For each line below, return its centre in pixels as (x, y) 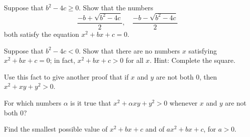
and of (155, 129)
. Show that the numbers (116, 7)
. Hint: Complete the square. (193, 60)
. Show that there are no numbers (129, 50)
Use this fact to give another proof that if (66, 76)
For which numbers (33, 102)
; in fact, (62, 60)
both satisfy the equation (42, 34)
